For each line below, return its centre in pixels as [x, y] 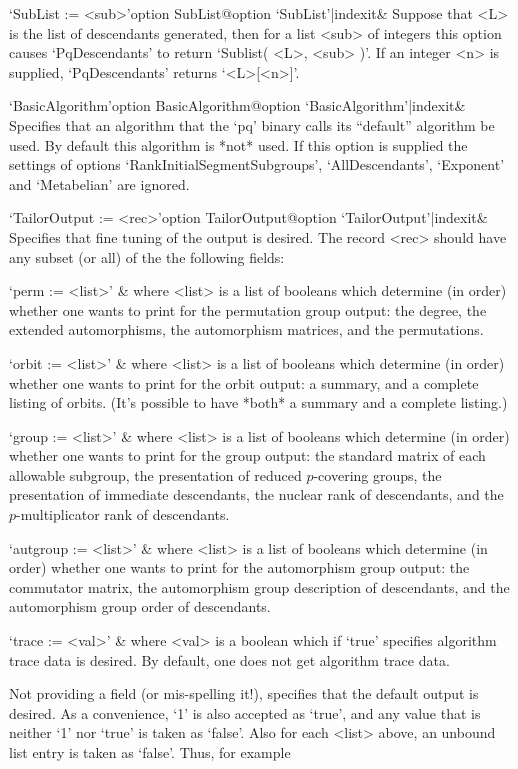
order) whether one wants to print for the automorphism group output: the [239, 567]
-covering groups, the [377, 474]
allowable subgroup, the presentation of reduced [155, 474]
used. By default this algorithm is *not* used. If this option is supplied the [238, 144]
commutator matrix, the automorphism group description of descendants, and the [259, 586]
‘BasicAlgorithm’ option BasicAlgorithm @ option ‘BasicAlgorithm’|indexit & [237, 105]
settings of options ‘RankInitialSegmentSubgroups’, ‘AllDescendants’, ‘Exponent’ [257, 164]
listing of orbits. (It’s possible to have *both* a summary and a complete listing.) [258, 402]
